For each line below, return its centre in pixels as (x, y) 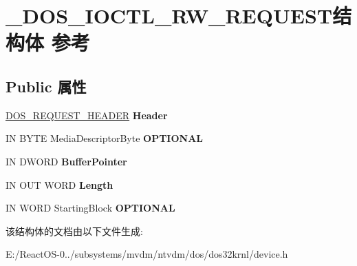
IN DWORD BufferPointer (66, 161)
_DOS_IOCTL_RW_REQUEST (169, 16)
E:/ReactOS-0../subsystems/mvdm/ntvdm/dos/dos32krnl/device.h (147, 254)
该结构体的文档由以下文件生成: (74, 231)
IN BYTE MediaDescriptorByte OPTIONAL (104, 138)
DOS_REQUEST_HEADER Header (87, 115)
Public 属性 (46, 86)
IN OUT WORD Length (60, 184)
